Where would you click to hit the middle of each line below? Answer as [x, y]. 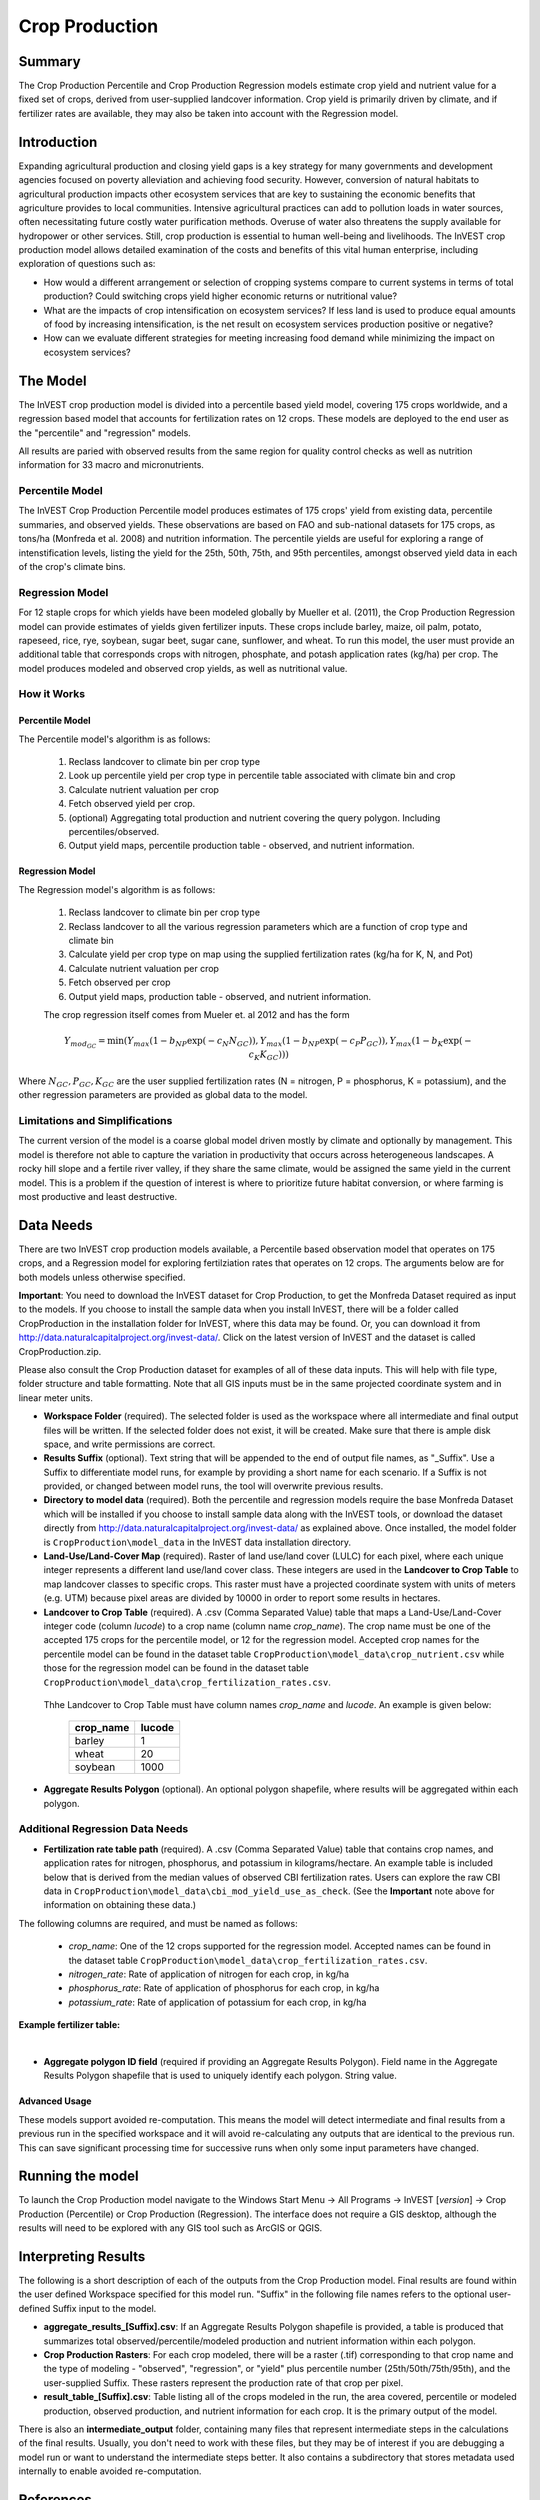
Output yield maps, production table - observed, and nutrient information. [220, 996]
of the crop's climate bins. [72, 566]
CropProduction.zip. [60, 1351]
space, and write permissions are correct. [129, 1444]
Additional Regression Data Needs [103, 1829]
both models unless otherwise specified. [102, 1277]
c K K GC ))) [268, 1056]
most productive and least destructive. [98, 1196]
